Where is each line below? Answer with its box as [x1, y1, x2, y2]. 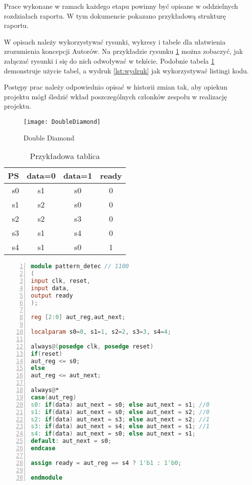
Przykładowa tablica [30, 150, 100, 162]
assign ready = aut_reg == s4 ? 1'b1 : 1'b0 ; [31, 459, 182, 466]
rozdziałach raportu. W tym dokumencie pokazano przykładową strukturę [4, 10, 226, 21]
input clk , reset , [31, 277, 91, 284]
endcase [31, 445, 56, 452]
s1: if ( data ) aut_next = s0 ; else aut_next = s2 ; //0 [31, 408, 210, 416]
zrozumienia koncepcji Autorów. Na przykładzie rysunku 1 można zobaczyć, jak [4, 46, 243, 56]
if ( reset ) [31, 350, 63, 357]
